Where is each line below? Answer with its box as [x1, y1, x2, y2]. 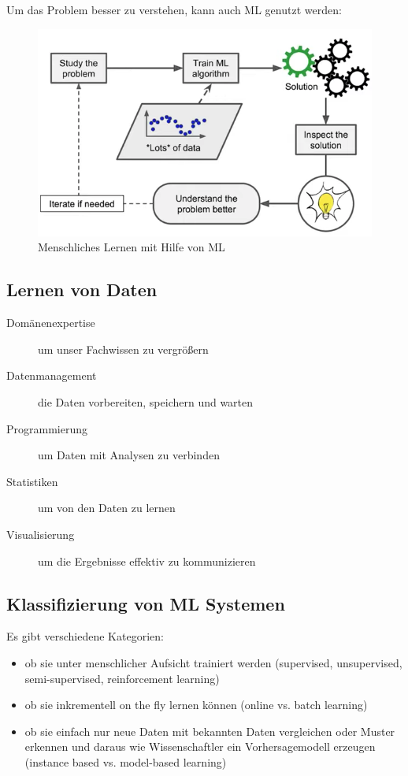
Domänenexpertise [6, 314, 95, 331]
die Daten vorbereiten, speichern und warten [38, 394, 254, 410]
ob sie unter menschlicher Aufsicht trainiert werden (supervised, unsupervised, [24, 654, 402, 670]
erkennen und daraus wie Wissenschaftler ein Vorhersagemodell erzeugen [24, 738, 376, 755]
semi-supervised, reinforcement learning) [24, 670, 220, 686]
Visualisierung [6, 526, 75, 542]
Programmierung [6, 420, 87, 436]
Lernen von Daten [6, 277, 158, 302]
